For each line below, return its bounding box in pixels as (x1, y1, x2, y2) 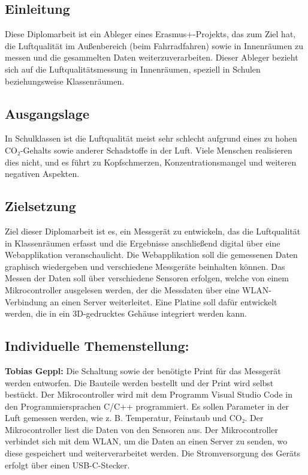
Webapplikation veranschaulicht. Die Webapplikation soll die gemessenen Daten (5, 248, 298, 261)
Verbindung (5, 295, 47, 308)
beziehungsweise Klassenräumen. (5, 74, 125, 87)
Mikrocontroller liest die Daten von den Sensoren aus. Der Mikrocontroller (5, 423, 278, 435)
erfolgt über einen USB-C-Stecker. (5, 458, 130, 471)
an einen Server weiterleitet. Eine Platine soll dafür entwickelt (50, 295, 277, 308)
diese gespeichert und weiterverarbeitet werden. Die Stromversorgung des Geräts (5, 447, 300, 459)
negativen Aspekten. (5, 167, 80, 180)
